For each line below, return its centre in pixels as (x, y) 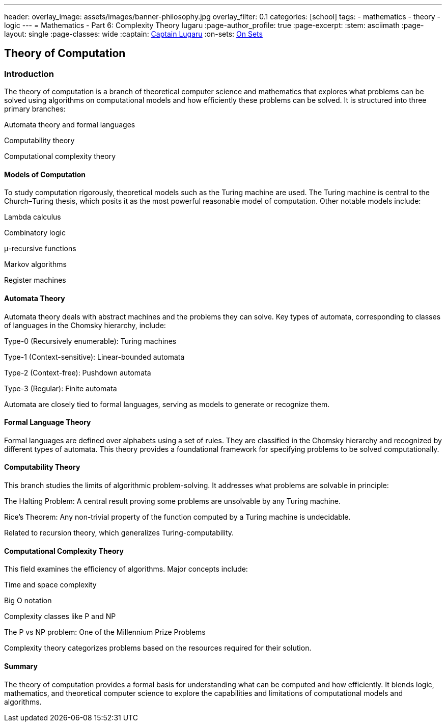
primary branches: (35, 109)
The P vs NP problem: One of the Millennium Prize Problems (105, 632)
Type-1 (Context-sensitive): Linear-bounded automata (94, 357)
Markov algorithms (35, 264)
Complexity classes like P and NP (60, 616)
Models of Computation (45, 174)
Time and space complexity (50, 585)
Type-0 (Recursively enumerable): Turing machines (90, 341)
